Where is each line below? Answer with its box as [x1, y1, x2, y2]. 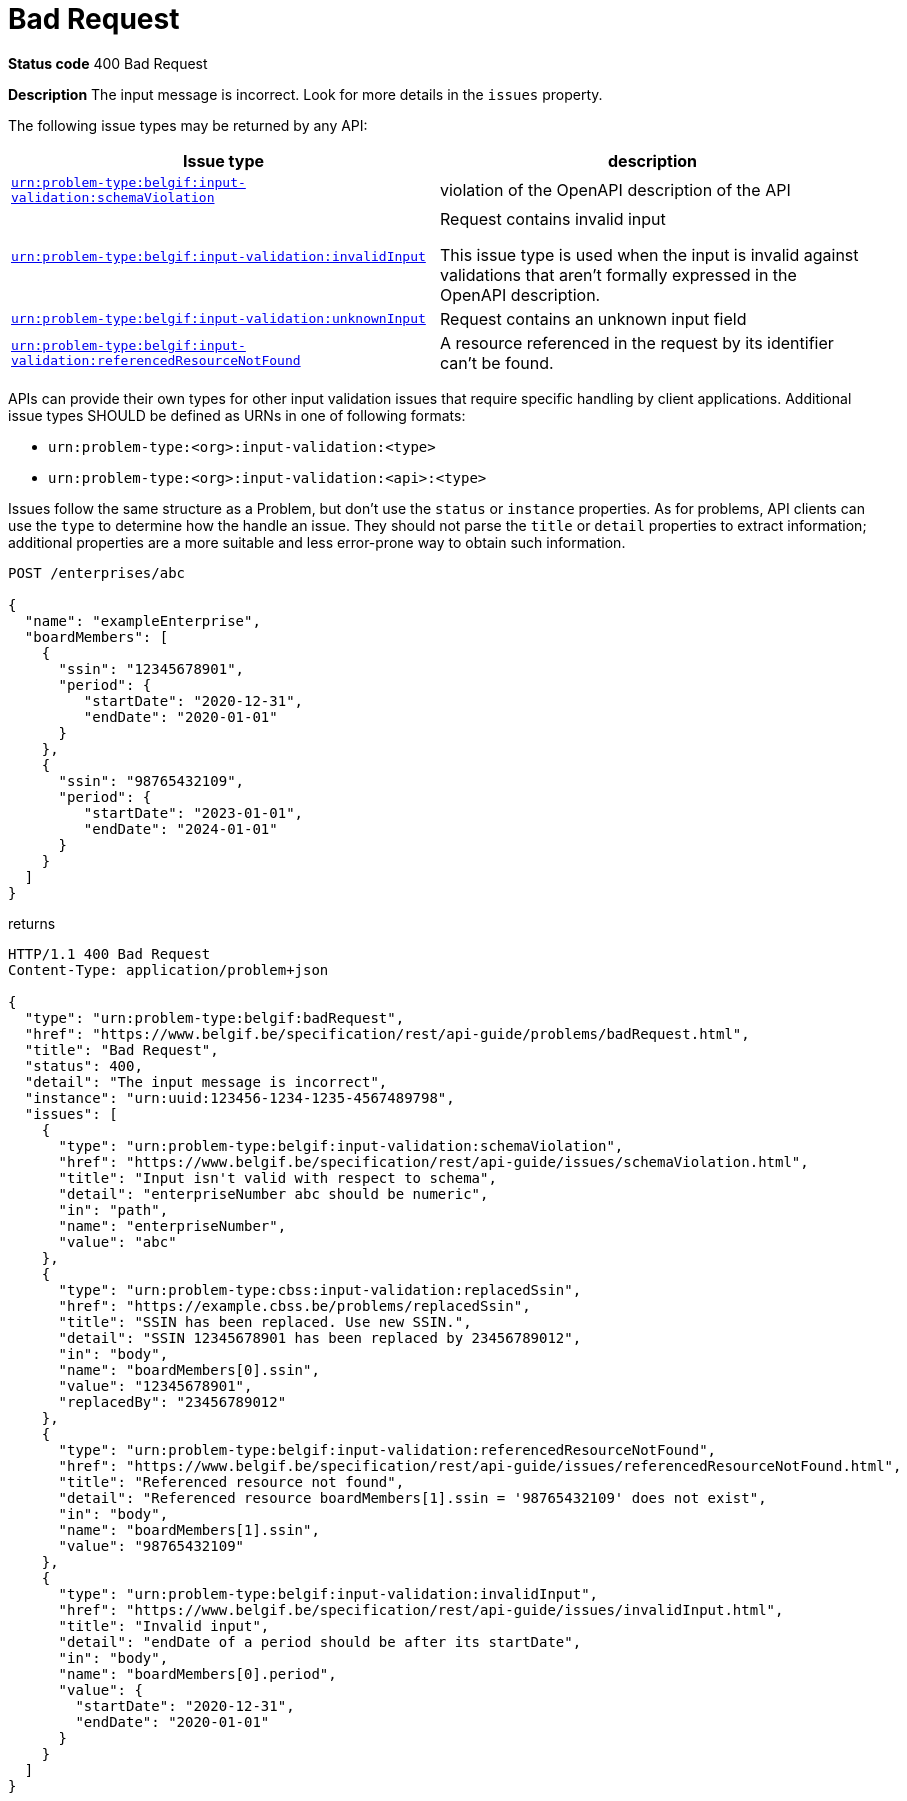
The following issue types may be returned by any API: [8, 116, 368, 134]
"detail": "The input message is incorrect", [24, 1073, 388, 1090]
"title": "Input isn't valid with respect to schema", [58, 1169, 497, 1186]
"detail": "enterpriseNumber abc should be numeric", [58, 1185, 489, 1202]
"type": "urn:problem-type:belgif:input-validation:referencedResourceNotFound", [58, 1441, 717, 1458]
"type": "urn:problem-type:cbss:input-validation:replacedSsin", [58, 1281, 582, 1298]
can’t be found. [440, 352, 554, 373]
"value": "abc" [58, 1233, 177, 1250]
